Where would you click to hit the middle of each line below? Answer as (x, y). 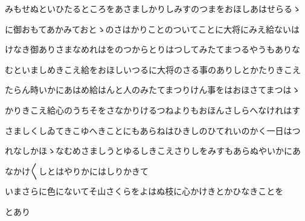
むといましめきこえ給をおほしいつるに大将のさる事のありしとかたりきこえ (153, 69)
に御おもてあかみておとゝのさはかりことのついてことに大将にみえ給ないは (152, 29)
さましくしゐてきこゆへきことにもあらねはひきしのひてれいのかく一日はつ (153, 130)
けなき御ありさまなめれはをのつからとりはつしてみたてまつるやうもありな (152, 49)
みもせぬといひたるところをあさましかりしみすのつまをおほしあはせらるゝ (153, 8)
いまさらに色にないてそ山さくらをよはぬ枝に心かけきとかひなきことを (144, 191)
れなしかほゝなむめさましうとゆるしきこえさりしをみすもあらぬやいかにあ (153, 151)
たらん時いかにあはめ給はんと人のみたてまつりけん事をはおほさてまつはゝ (152, 90)
